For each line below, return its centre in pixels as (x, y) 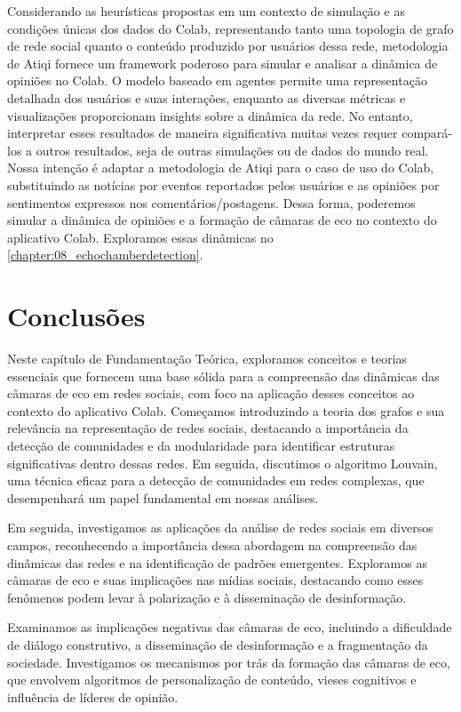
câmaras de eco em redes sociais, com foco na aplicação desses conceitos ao (211, 393)
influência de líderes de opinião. (93, 696)
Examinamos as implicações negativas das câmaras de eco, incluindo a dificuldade (230, 627)
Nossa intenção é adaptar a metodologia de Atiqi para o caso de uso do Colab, (221, 168)
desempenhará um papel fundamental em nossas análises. (163, 497)
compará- (427, 133)
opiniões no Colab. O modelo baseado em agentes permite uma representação (217, 80)
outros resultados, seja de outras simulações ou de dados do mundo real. (232, 150)
